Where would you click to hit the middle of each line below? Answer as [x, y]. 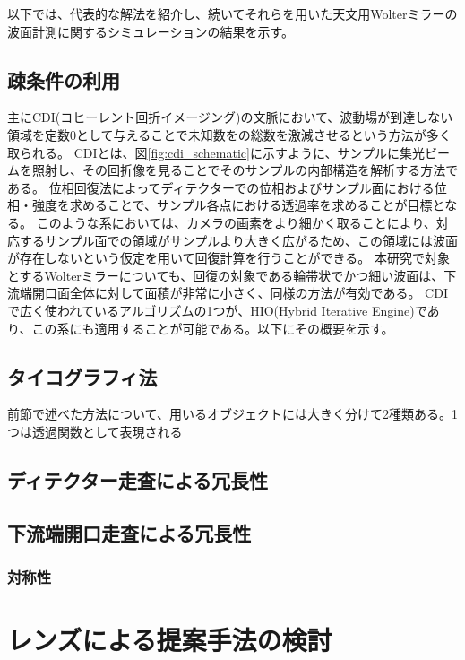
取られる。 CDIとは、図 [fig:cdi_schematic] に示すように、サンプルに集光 [216, 152]
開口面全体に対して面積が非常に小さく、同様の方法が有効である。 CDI [240, 293]
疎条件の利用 [64, 79]
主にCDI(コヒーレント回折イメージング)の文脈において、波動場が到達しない [230, 117]
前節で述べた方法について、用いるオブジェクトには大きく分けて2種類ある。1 [232, 414]
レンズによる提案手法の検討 [170, 640]
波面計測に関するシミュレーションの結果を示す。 [151, 31]
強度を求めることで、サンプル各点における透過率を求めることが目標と [238, 205]
